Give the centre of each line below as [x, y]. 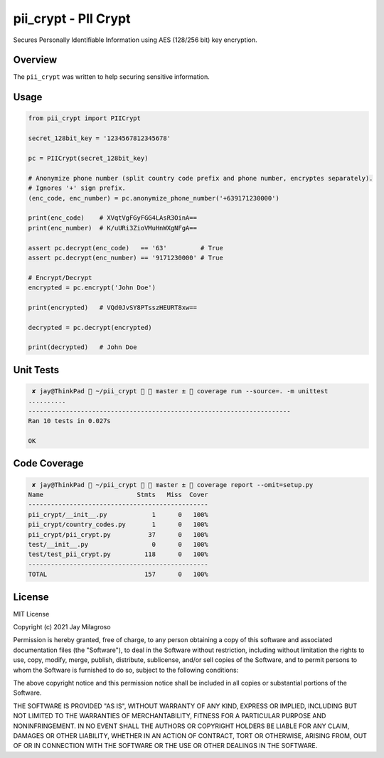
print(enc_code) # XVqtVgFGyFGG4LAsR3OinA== [112, 218]
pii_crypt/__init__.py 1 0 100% [118, 514]
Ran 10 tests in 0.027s [70, 421]
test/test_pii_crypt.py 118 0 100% [118, 554]
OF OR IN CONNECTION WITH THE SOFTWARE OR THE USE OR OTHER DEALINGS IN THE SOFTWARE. [165, 746]
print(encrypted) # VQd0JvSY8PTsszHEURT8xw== [112, 307]
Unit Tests [36, 370]
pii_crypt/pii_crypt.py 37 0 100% [118, 534]
